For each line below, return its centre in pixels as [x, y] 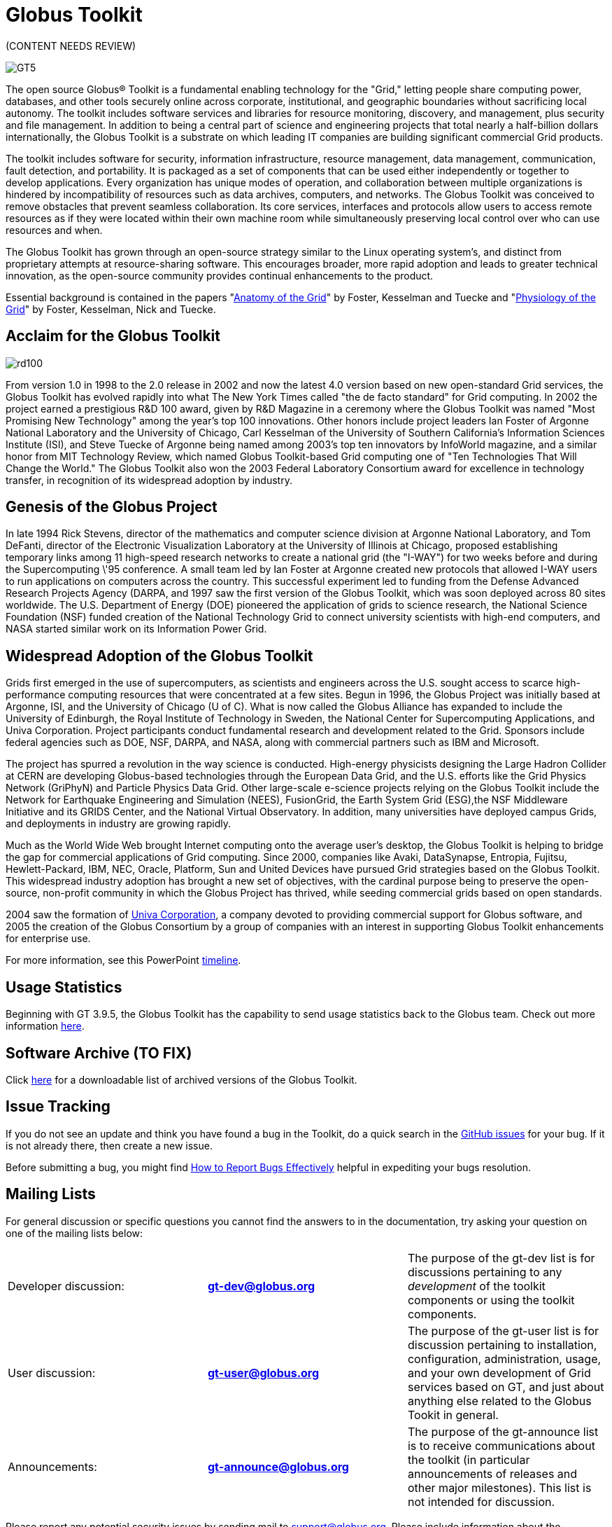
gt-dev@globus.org [261, 1286]
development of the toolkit [476, 1286]
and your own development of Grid [499, 1373]
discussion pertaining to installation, [502, 1345]
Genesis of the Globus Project [112, 507]
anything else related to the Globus [499, 1401]
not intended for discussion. [481, 1501]
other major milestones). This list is [499, 1487]
